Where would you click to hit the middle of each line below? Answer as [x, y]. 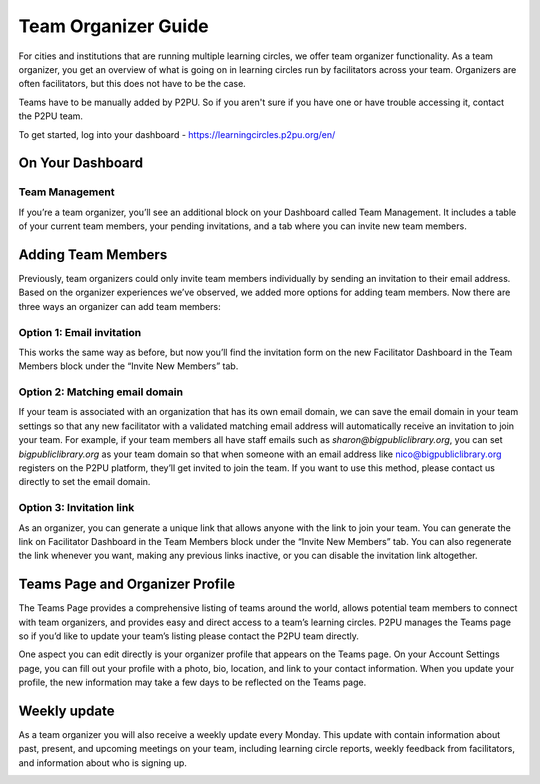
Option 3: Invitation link [76, 508]
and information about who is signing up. [102, 762]
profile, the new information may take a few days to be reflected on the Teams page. [192, 682]
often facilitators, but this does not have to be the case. [132, 84]
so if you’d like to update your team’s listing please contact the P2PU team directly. [189, 636]
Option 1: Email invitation [80, 332]
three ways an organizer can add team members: [120, 306]
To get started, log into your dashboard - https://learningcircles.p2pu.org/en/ [177, 134]
